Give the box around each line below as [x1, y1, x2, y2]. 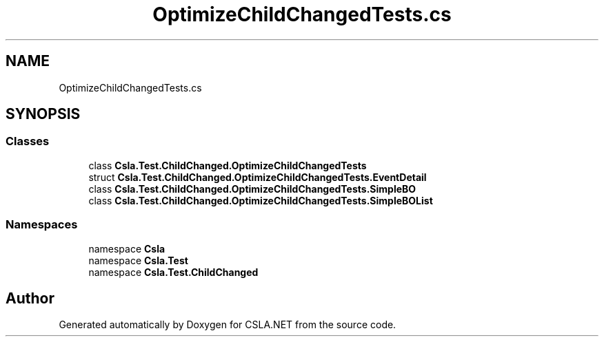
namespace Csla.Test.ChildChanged [88, 266, 259, 278]
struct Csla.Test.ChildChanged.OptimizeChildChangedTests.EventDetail [88, 171, 427, 183]
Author [6, 289, 54, 307]
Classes [6, 134, 50, 149]
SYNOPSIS [6, 105, 81, 123]
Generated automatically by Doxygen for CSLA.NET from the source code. [59, 319, 396, 331]
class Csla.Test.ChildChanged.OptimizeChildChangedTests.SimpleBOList [88, 194, 433, 206]
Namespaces [6, 217, 78, 232]
